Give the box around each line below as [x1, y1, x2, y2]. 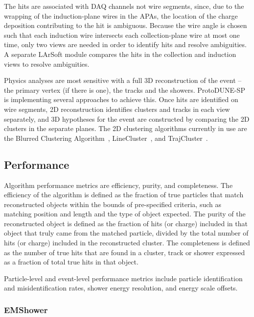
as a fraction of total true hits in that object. [4, 257, 139, 267]
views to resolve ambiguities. [4, 58, 90, 69]
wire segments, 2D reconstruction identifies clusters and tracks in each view [4, 104, 230, 114]
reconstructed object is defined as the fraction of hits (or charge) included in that [4, 218, 248, 228]
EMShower [4, 303, 48, 316]
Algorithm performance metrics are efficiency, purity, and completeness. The [4, 180, 233, 190]
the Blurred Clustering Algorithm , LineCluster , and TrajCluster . [4, 132, 208, 143]
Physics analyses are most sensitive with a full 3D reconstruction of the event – [4, 75, 242, 85]
